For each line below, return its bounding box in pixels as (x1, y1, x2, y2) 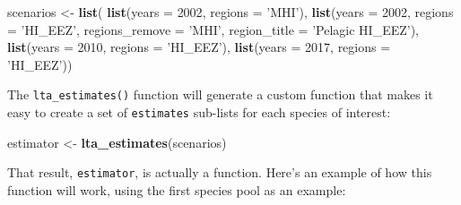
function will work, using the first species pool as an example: (7, 180, 346, 199)
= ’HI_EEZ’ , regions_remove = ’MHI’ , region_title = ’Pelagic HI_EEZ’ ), (7, 20, 419, 38)
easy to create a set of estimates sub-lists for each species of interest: (7, 103, 391, 122)
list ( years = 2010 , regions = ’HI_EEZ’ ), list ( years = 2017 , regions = (7, 38, 391, 56)
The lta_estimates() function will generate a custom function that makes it (7, 85, 433, 104)
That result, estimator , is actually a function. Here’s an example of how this (7, 163, 432, 182)
